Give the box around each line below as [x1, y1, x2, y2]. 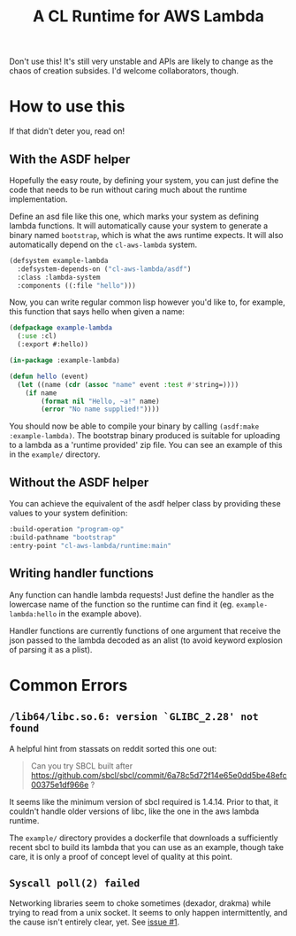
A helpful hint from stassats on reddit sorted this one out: [9, 743, 217, 754]
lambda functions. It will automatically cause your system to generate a [9, 220, 269, 231]
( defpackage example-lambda [9, 323, 113, 333]
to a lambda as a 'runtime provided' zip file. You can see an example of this [9, 440, 283, 451]
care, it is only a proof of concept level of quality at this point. [9, 851, 232, 862]
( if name [25, 388, 57, 398]
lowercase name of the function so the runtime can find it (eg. [9, 599, 234, 609]
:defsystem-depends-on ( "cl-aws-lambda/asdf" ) [17, 264, 192, 274]
